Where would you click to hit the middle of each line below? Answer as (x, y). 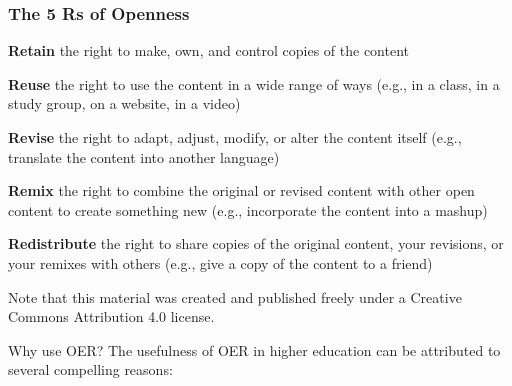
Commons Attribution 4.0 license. (111, 316)
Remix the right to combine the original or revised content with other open (241, 190)
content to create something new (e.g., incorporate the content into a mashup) (248, 209)
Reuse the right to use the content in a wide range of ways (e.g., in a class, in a (254, 83)
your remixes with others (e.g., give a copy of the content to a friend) (220, 262)
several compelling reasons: (90, 369)
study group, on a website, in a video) (124, 103)
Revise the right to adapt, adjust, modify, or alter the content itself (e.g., (235, 137)
